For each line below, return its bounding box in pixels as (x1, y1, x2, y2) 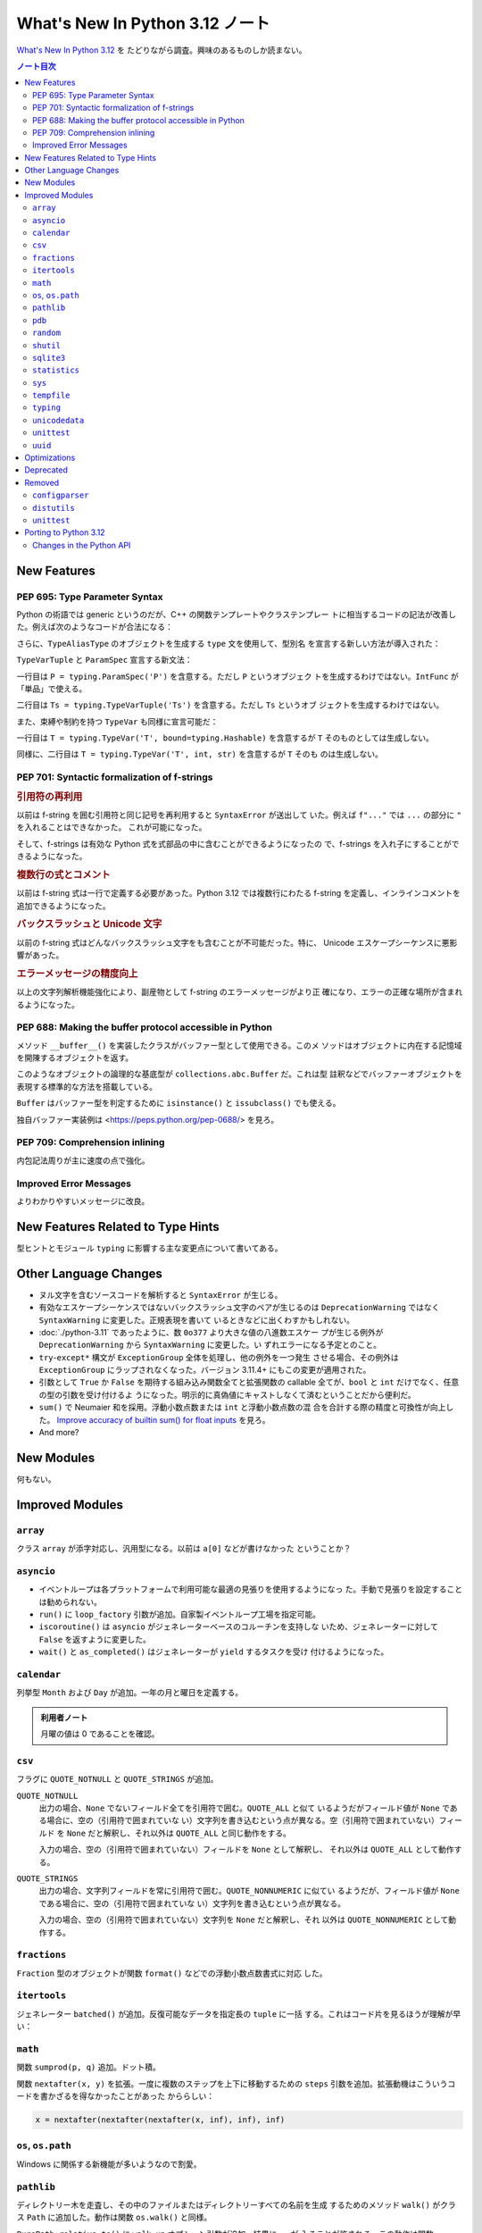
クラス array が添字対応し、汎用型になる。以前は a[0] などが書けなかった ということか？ (16, 1543, 352, 1554)
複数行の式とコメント (16, 869, 111, 882)
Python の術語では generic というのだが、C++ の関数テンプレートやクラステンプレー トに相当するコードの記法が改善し (16, 608, 457, 620)
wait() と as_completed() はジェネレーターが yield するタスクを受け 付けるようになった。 (38, 1646, 389, 1657)
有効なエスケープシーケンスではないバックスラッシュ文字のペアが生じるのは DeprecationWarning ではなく (38, 1302, 440, 1313)
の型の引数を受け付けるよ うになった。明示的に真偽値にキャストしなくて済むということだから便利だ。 (38, 1389, 417, 1400)
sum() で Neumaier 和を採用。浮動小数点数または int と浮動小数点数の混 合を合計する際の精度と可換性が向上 (38, 1402, 446, 1413)
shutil (32, 340, 62, 350)
